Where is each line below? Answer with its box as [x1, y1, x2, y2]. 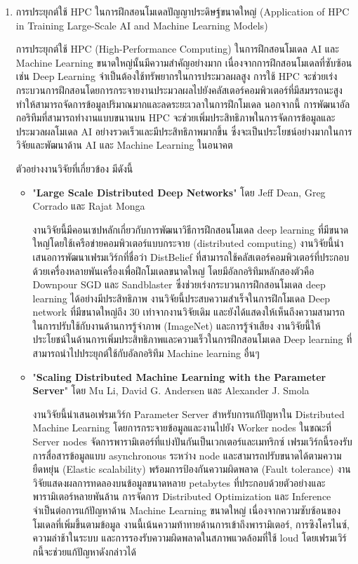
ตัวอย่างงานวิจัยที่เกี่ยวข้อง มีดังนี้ [15, 161, 133, 175]
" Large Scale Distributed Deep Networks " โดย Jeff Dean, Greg [32, 184, 326, 199]
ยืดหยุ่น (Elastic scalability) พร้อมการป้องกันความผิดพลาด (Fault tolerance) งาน [32, 462, 351, 476]
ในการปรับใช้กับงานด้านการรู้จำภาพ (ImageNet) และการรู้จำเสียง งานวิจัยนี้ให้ [32, 318, 321, 333]
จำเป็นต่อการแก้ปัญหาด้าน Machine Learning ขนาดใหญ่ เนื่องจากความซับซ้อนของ [32, 503, 341, 517]
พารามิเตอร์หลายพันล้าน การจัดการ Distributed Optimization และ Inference [32, 489, 331, 504]
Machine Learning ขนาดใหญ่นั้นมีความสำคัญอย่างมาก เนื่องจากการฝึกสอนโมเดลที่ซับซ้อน [15, 55, 352, 69]
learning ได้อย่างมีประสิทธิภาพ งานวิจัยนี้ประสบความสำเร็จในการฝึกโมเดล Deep [32, 290, 330, 305]
